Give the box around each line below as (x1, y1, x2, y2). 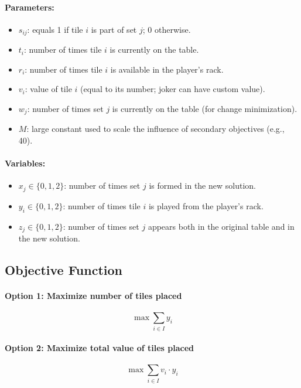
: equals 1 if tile (27, 23, 83, 35)
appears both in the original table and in (148, 220, 295, 232)
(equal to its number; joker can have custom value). (80, 83, 265, 95)
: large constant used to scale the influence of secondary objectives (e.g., (26, 122, 285, 135)
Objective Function (5, 261, 123, 279)
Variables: (5, 157, 46, 169)
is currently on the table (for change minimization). (112, 103, 297, 115)
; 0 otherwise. (142, 23, 191, 35)
